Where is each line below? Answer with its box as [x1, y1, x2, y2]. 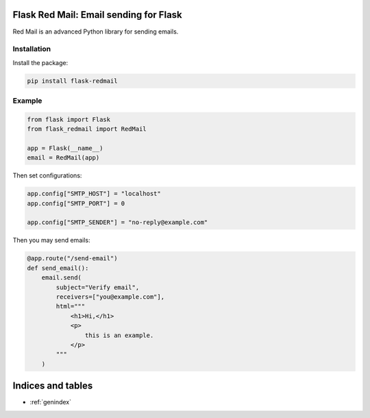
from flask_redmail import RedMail [27, 125, 147, 133]
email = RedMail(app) [27, 154, 100, 162]
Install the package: [12, 58, 69, 66]
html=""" [56, 302, 86, 310]
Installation [12, 45, 51, 54]
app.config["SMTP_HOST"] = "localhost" [27, 190, 161, 198]
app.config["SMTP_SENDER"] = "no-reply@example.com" [27, 219, 208, 226]
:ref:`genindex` [29, 398, 72, 406]
